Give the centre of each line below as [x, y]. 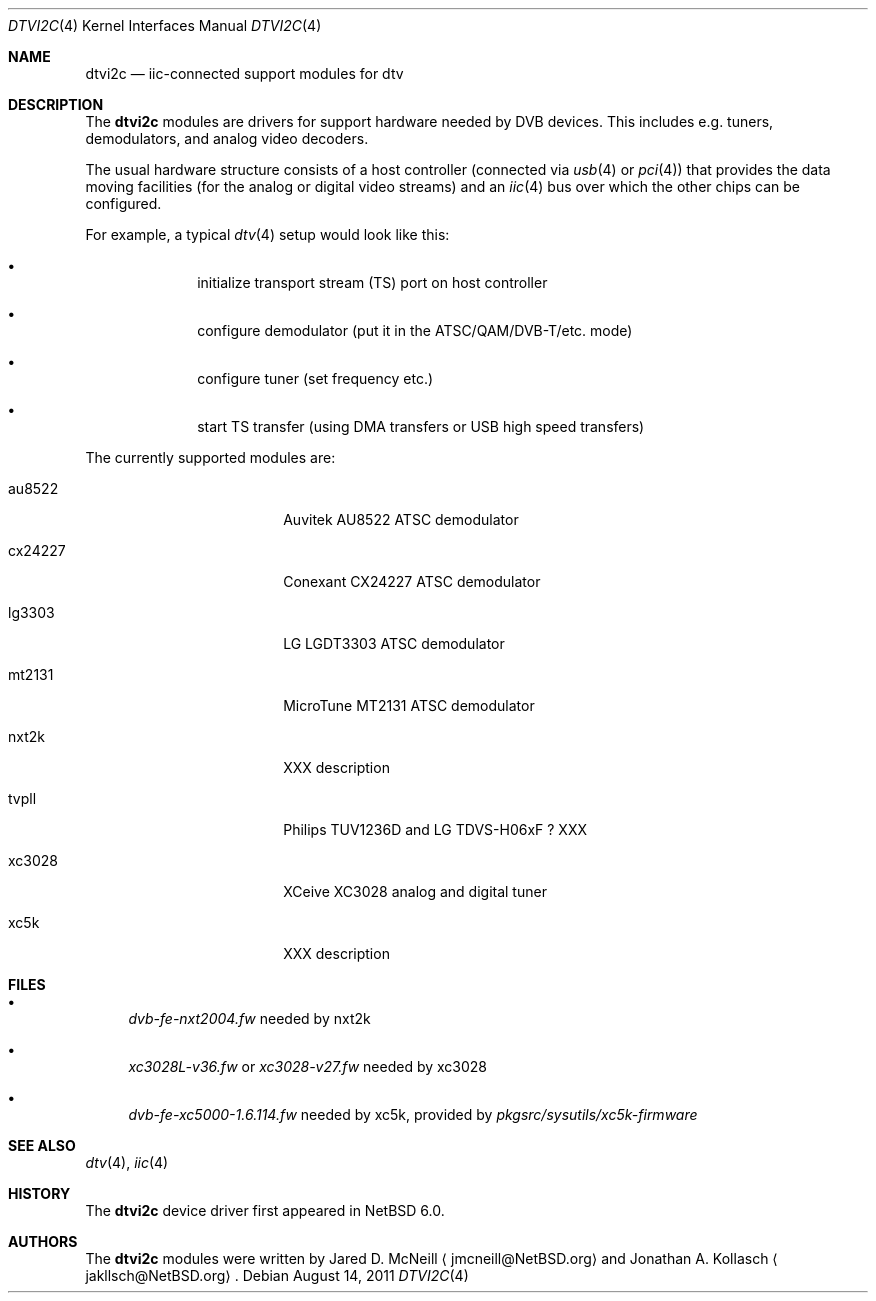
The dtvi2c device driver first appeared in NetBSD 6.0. [265, 1210]
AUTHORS [43, 1241]
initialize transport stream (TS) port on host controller [372, 282]
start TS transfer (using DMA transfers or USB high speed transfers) [421, 426]
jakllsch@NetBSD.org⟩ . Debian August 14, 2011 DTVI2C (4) [277, 1275]
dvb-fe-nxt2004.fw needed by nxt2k [249, 1018]
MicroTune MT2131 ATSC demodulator [409, 705]
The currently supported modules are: [210, 457]
